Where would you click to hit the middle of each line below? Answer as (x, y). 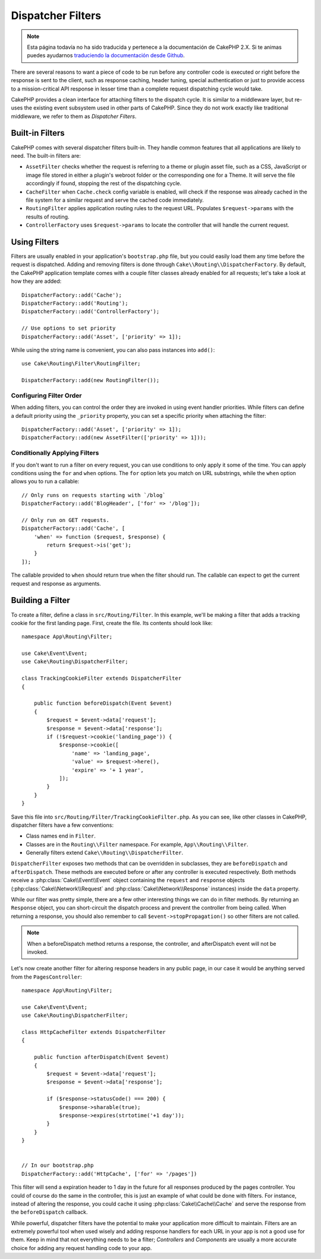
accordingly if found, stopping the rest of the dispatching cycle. (103, 183)
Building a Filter (41, 600)
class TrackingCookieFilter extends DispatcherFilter (101, 678)
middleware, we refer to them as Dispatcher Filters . (74, 116)
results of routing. (48, 217)
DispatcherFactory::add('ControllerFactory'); (91, 312)
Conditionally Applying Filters (55, 453)
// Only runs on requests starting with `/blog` (94, 495)
